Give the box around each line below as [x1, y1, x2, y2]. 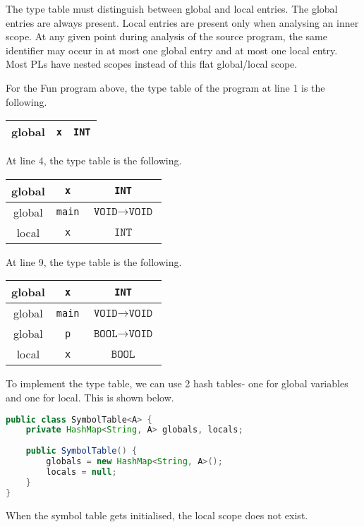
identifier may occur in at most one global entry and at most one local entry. [6, 42, 338, 57]
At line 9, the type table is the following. [6, 254, 182, 269]
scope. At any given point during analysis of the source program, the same [6, 29, 327, 44]
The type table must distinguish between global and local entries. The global [6, 1, 338, 16]
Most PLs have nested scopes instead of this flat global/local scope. [6, 56, 298, 71]
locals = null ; [46, 466, 117, 477]
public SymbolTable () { [25, 446, 138, 456]
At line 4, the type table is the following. [6, 153, 182, 168]
